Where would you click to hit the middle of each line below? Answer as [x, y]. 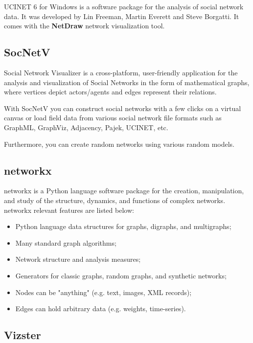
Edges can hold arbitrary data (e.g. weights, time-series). [101, 309]
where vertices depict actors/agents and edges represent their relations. [110, 92]
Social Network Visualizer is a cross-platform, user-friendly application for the [121, 72]
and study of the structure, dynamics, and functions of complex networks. [115, 200]
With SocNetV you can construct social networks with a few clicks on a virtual [123, 108]
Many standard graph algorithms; [66, 242]
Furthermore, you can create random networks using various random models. [119, 144]
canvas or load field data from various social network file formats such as [113, 118]
